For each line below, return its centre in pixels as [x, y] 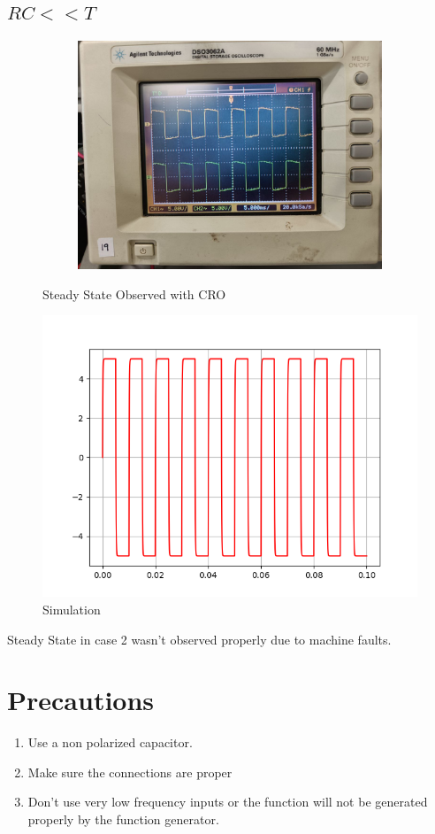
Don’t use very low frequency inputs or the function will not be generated [228, 802]
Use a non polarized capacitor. [110, 742]
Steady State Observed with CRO [134, 293]
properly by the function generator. [123, 819]
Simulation [72, 609]
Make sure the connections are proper [130, 772]
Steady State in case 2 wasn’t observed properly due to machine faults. [199, 639]
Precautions [81, 700]
